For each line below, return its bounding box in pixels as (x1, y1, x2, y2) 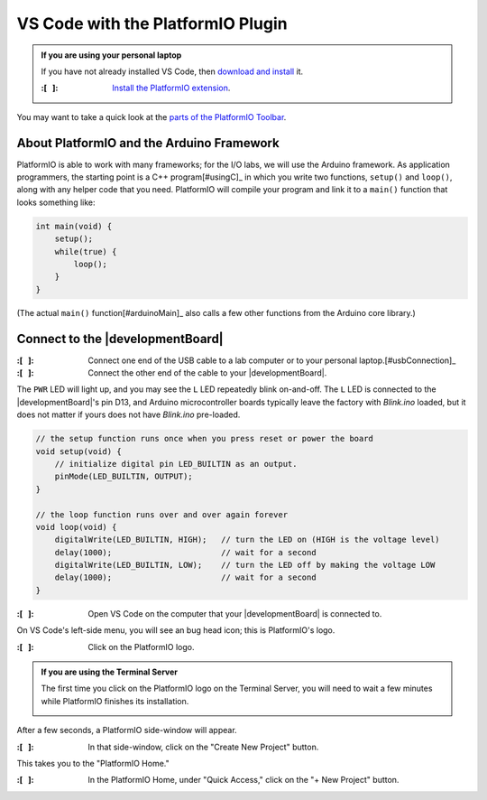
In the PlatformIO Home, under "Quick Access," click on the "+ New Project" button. (87, 775, 400, 786)
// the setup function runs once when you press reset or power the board (35, 433, 374, 444)
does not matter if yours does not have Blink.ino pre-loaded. (16, 409, 241, 420)
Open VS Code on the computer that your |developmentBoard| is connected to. (87, 608, 382, 619)
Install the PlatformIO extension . (112, 82, 231, 94)
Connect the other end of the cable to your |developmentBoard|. (87, 367, 327, 378)
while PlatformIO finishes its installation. (41, 695, 189, 706)
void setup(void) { (35, 446, 122, 456)
